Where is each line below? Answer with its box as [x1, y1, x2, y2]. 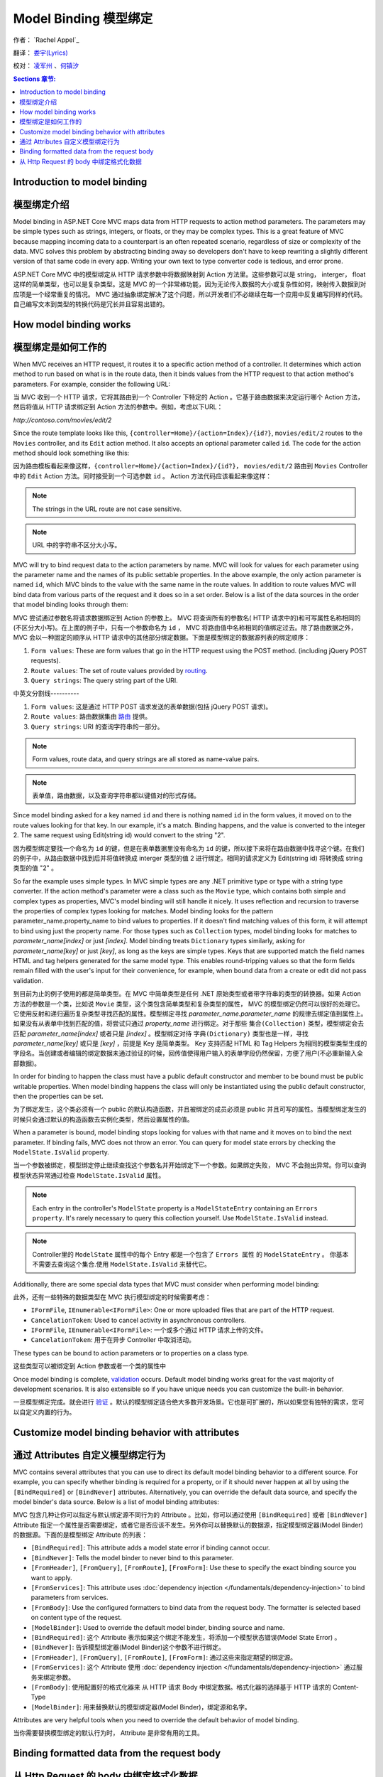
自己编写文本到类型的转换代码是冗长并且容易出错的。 [13, 299, 169, 308]
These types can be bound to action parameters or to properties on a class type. [13, 1348, 250, 1357]
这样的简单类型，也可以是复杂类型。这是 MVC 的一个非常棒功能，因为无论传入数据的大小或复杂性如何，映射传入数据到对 [13, 280, 367, 289]
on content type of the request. [30, 1614, 122, 1622]
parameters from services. [30, 1593, 109, 1602]
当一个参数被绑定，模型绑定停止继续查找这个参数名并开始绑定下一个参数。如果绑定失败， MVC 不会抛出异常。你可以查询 [13, 1161, 367, 1169]
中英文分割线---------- [13, 689, 79, 698]
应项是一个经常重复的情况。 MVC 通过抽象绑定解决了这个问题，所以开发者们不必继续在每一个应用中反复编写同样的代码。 [13, 290, 367, 299]
